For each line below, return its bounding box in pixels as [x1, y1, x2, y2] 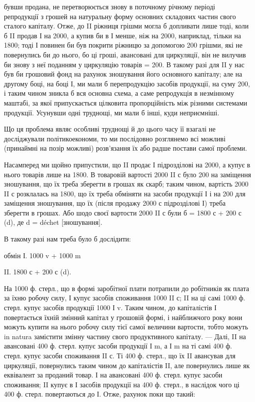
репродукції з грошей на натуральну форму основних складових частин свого [4, 11, 236, 21]
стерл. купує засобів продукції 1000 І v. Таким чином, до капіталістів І [4, 302, 217, 313]
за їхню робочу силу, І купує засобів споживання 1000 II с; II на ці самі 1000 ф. [4, 293, 246, 303]
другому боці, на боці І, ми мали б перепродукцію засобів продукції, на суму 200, [4, 78, 250, 88]
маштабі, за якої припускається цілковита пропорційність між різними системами [4, 97, 248, 107]
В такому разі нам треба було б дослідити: [4, 234, 131, 244]
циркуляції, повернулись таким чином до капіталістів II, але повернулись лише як [4, 360, 250, 370]
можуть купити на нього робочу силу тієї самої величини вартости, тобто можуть [4, 322, 248, 332]
